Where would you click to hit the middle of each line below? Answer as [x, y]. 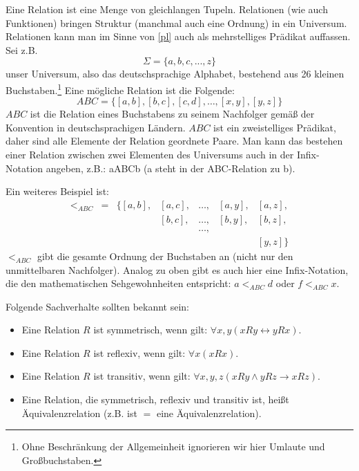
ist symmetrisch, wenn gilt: [151, 330]
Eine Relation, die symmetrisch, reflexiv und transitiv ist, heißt [155, 399]
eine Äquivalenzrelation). [209, 413]
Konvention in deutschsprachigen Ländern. [96, 127]
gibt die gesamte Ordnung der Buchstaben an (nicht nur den [165, 256]
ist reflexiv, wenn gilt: [139, 352]
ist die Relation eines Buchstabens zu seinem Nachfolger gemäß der [172, 114]
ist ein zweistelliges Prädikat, [275, 127]
